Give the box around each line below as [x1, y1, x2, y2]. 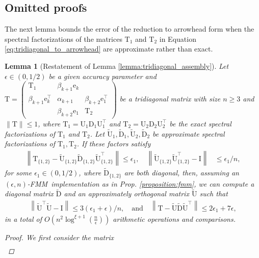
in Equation [159, 33, 196, 44]
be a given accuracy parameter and [48, 70, 157, 81]
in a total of [5, 213, 42, 224]
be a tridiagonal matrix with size [119, 93, 221, 104]
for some [5, 167, 32, 178]
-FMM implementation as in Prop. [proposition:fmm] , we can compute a [27, 178, 254, 189]
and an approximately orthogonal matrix [64, 188, 189, 199]
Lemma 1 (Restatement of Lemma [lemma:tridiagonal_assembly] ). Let [5, 60, 229, 71]
